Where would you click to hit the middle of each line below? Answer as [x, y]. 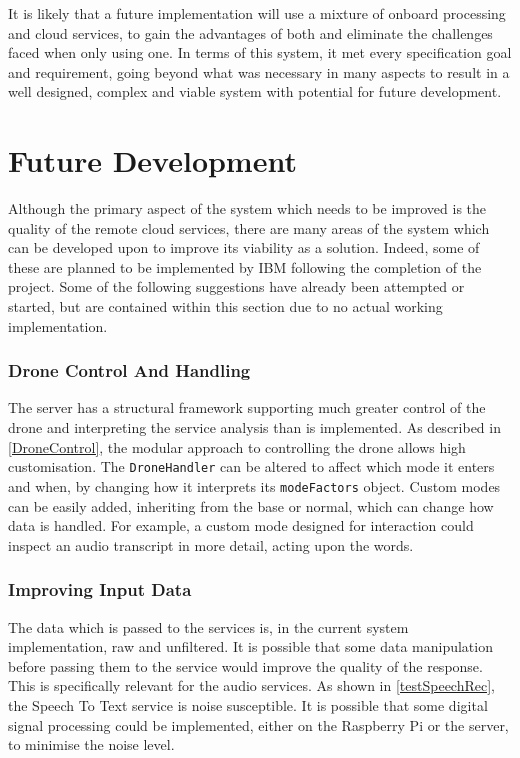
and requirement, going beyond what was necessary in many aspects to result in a [259, 71]
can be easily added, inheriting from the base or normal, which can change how [251, 505]
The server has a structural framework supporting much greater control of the [247, 407]
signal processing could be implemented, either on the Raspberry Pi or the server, [258, 724]
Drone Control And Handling [129, 370]
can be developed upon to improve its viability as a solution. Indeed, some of [244, 247]
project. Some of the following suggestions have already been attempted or [236, 286]
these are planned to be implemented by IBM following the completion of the [245, 266]
